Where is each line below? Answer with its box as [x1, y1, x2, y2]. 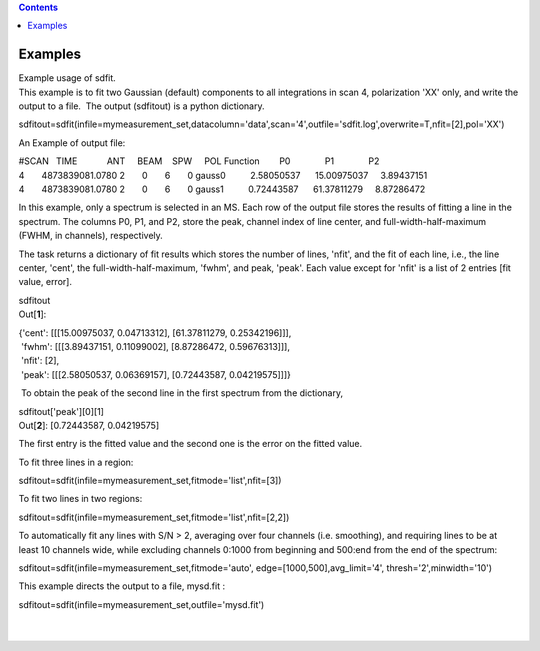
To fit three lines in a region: [18, 456, 134, 468]
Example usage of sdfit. [18, 72, 117, 84]
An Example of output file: [18, 136, 126, 149]
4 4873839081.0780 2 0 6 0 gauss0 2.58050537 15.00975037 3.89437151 [18, 169, 428, 181]
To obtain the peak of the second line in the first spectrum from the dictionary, [20, 387, 344, 399]
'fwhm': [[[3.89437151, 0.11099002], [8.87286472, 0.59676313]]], [20, 340, 290, 352]
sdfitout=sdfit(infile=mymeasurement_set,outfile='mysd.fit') [18, 598, 265, 610]
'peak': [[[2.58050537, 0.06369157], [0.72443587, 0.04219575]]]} [20, 368, 292, 380]
